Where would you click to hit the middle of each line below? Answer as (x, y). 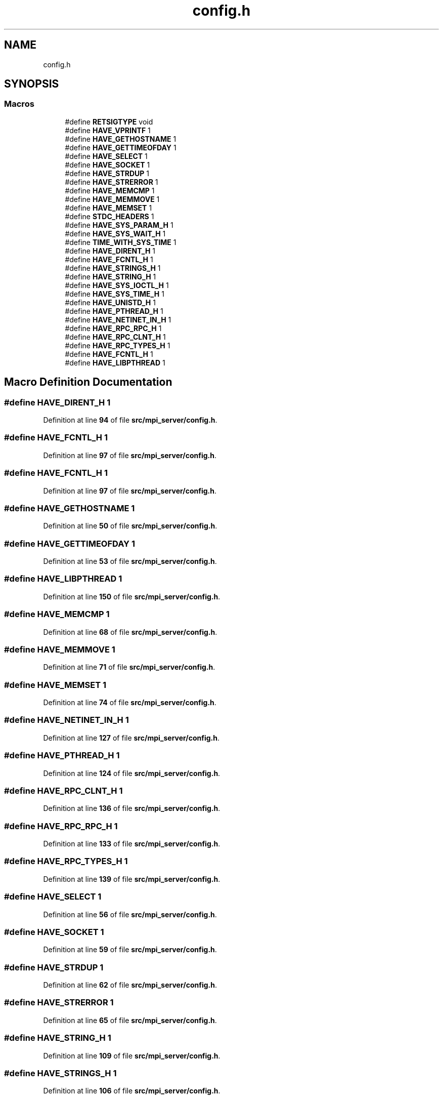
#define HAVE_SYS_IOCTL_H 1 (117, 285)
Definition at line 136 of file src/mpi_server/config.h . (132, 808)
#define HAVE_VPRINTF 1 (108, 130)
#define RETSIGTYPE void (109, 121)
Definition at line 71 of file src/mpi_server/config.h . (129, 667)
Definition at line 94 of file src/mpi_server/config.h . (130, 420)
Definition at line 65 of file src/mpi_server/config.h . (130, 1020)
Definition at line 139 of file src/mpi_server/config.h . (132, 879)
